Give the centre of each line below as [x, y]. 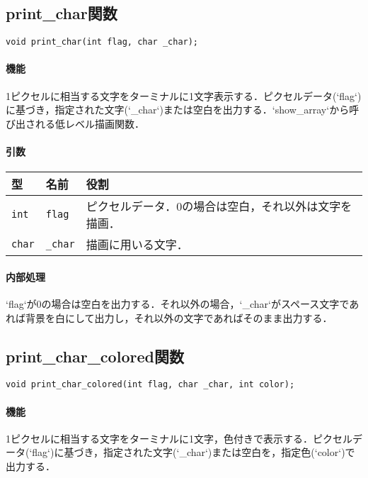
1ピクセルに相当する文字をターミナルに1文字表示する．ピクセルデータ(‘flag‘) [184, 95]
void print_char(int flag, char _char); [102, 42]
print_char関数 [62, 13]
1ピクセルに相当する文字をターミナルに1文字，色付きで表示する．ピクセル [179, 438]
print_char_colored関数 [95, 356]
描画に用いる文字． [137, 245]
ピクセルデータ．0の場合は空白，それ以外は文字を [219, 206]
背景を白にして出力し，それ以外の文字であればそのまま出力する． [179, 317]
